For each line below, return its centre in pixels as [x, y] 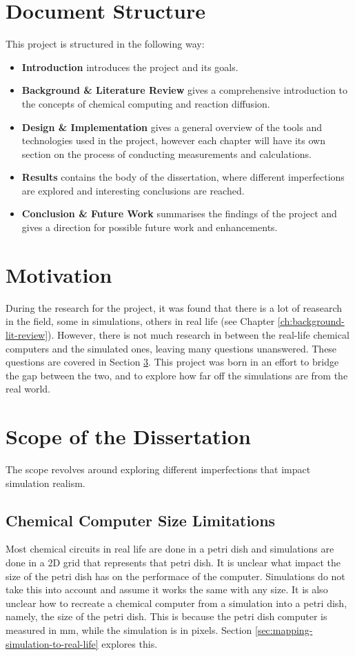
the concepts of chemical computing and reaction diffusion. [146, 103]
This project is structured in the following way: [105, 44]
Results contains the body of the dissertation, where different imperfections [183, 177]
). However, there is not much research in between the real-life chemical [199, 334]
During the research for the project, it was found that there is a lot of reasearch [174, 307]
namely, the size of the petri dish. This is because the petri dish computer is [166, 616]
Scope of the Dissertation [128, 436]
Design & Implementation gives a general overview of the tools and [172, 127]
